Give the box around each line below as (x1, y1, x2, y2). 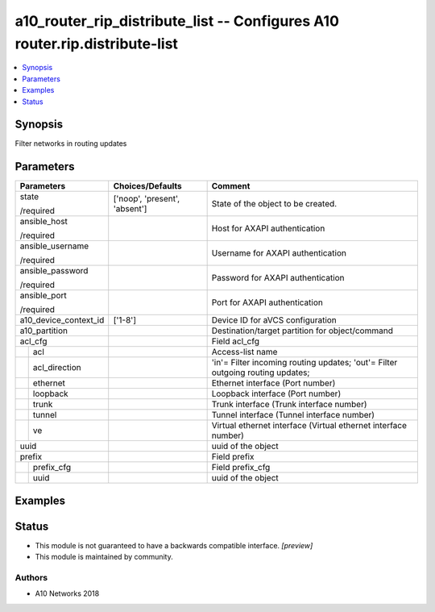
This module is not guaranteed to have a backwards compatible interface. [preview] (35, 540, 313, 550)
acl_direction (32, 362, 81, 373)
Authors (14, 572, 48, 584)
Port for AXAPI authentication (211, 297, 324, 308)
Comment (211, 181, 251, 192)
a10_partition (19, 325, 68, 336)
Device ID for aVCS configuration (211, 314, 338, 326)
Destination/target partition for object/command (211, 325, 394, 336)
